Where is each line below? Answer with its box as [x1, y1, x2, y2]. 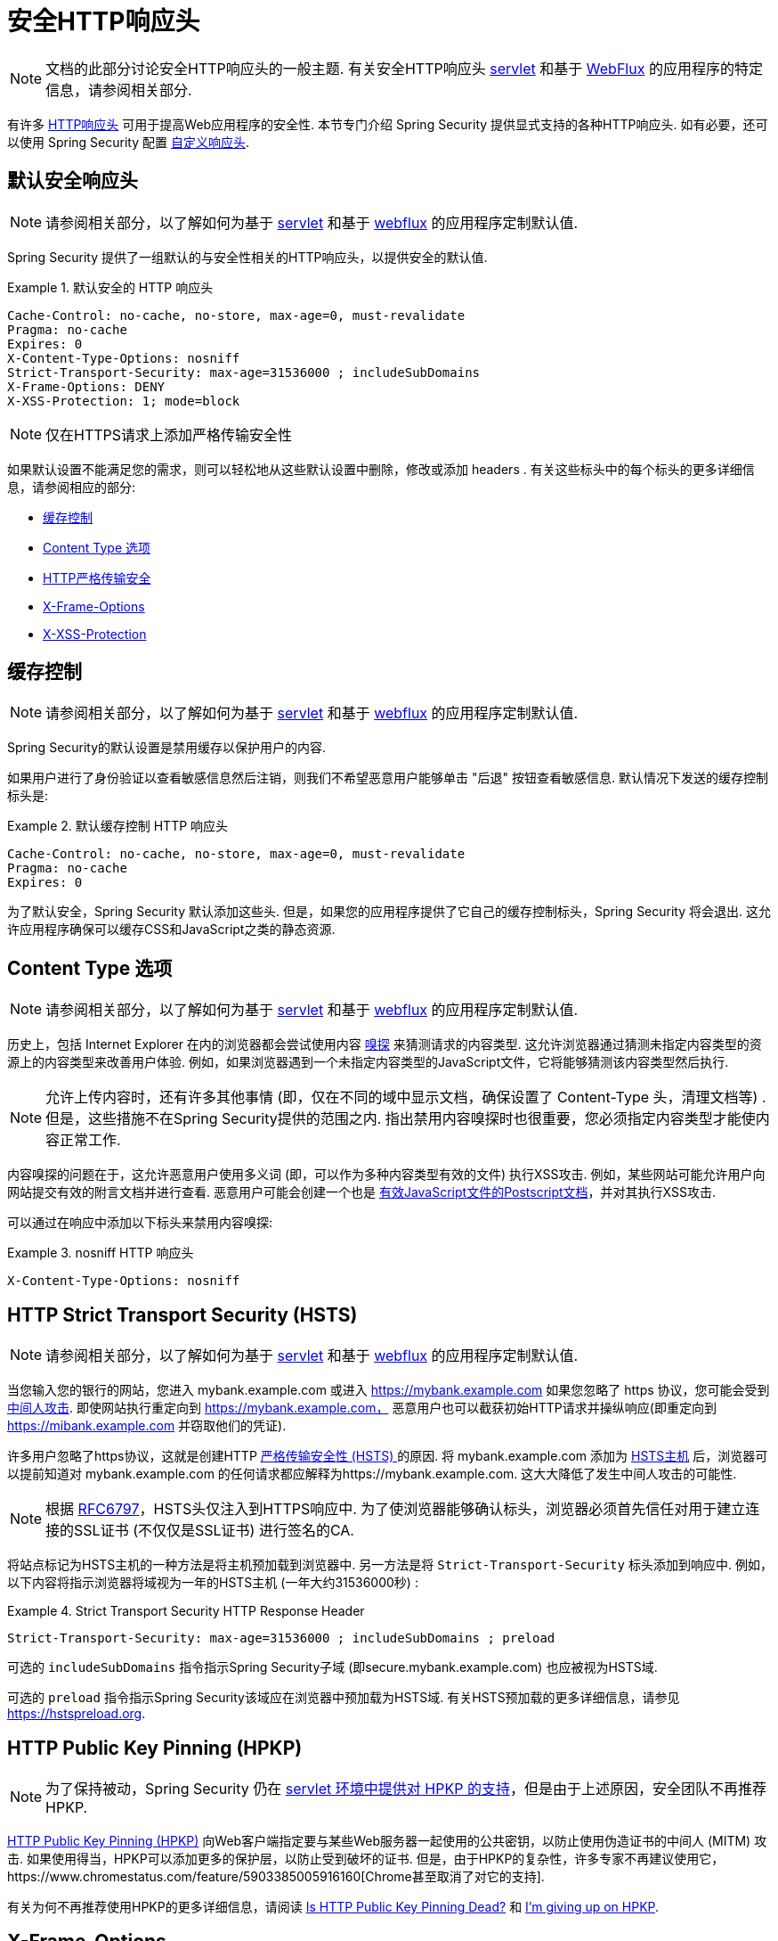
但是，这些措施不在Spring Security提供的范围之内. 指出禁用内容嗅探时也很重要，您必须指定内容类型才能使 [45, 1110, 756, 1128]
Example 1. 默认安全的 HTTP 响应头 [7, 279, 214, 295]
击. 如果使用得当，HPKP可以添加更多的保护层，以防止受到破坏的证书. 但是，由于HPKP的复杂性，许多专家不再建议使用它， [7, 1850, 725, 1866]
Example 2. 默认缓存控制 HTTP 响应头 [7, 818, 229, 834]
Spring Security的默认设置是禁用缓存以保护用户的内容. [7, 740, 327, 756]
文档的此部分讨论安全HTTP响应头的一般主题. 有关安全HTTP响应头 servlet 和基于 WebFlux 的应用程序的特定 [45, 59, 763, 78]
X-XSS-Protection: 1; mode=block [7, 393, 240, 408]
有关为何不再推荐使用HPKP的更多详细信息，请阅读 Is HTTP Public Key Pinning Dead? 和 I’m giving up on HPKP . [7, 1898, 660, 1914]
